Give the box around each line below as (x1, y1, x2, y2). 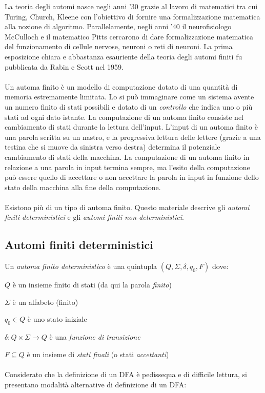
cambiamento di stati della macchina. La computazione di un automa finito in (5, 151, 250, 162)
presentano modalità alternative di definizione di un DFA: (5, 379, 187, 389)
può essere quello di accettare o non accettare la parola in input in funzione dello (5, 172, 259, 182)
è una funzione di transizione (49, 332, 140, 342)
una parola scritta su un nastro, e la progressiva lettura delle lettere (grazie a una (5, 131, 261, 142)
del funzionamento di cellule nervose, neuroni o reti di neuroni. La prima (5, 41, 233, 52)
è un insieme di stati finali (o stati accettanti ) (27, 348, 169, 359)
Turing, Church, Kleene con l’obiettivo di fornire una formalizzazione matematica (5, 11, 260, 22)
